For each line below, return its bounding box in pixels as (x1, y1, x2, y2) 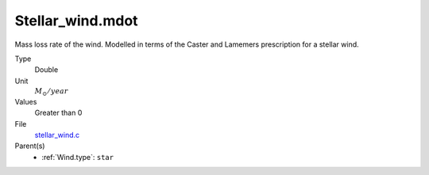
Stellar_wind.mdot (14, 12, 138, 29)
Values (14, 97, 37, 106)
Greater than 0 (34, 108, 83, 118)
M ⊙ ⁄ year (34, 87, 68, 97)
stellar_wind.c (34, 131, 80, 140)
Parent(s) (14, 141, 45, 150)
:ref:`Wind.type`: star (41, 152, 114, 162)
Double (34, 65, 59, 74)
